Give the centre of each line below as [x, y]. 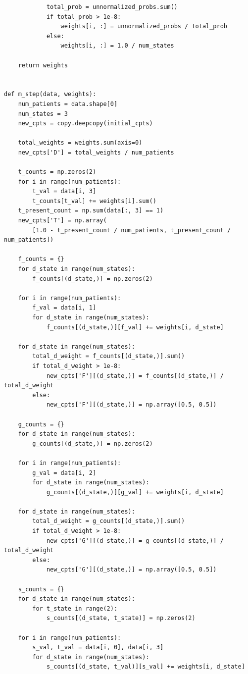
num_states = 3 [43, 114]
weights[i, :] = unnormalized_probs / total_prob [144, 26]
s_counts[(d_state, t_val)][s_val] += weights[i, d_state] [146, 667]
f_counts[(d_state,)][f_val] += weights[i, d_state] [135, 327]
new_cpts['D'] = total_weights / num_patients [96, 152]
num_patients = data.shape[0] [68, 104]
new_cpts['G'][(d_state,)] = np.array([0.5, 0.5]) [131, 570]
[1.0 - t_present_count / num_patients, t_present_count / [132, 230]
